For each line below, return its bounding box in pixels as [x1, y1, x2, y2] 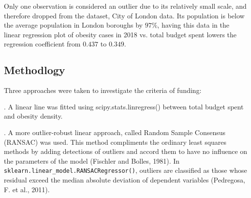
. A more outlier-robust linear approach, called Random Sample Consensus [4, 127, 226, 137]
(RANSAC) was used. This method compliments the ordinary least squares [4, 137, 227, 147]
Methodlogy [4, 62, 65, 77]
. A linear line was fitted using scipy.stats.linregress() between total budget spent [4, 101, 244, 111]
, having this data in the [157, 20, 230, 30]
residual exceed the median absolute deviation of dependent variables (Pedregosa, [4, 174, 245, 184]
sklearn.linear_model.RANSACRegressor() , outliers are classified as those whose [4, 165, 247, 175]
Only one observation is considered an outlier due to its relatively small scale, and [4, 1, 247, 11]
